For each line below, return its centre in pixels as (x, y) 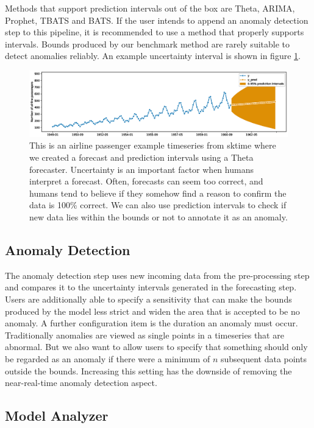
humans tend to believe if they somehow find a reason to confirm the (158, 193)
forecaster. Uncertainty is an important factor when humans (141, 169)
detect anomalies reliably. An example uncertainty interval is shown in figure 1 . (153, 56)
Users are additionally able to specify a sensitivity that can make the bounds (148, 299)
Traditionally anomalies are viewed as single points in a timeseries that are (145, 335)
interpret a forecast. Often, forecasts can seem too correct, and (146, 181)
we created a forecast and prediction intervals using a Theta (141, 157)
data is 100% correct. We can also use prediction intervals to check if (158, 205)
